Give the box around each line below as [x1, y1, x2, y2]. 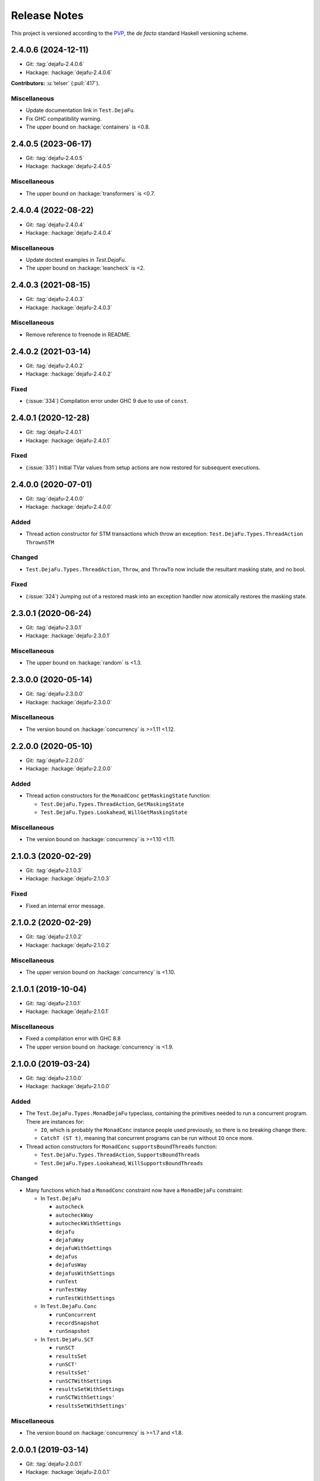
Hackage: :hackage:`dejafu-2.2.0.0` [25, 765, 113, 772]
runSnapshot [55, 1328, 90, 1335]
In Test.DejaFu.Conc [40, 1303, 97, 1310]
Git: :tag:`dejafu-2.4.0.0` [25, 495, 85, 502]
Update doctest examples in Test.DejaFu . [25, 257, 127, 264]
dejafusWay [55, 1262, 87, 1268]
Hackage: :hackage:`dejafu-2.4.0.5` [25, 163, 113, 170]
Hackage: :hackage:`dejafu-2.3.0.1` [25, 632, 111, 639]
